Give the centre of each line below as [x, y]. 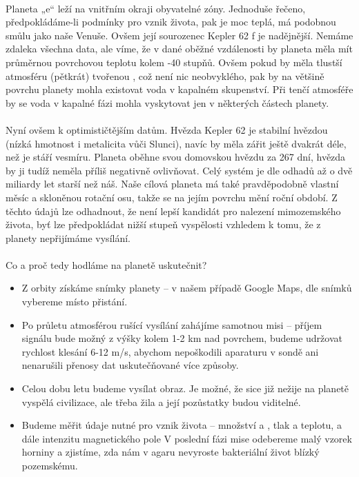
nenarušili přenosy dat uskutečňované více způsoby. [130, 365]
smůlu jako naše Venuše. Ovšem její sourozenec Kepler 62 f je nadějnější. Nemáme [179, 35]
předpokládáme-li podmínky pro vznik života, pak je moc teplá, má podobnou [171, 22]
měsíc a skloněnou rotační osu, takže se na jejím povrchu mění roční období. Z [172, 197]
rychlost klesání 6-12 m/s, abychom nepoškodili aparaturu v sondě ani [170, 351]
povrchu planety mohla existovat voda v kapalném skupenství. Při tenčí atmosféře [179, 89]
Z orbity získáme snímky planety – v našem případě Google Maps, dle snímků [187, 288]
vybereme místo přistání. [75, 302]
